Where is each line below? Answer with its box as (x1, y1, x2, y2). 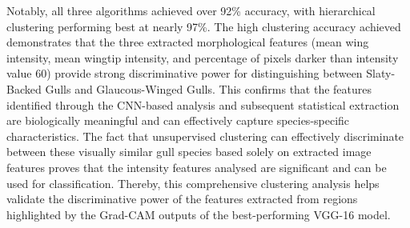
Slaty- (366, 65, 396, 82)
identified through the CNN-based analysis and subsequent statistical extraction (6, 96, 400, 113)
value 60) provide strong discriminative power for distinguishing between (6, 65, 363, 82)
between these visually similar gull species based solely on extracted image (6, 143, 372, 160)
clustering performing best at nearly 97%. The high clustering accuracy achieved (6, 18, 401, 34)
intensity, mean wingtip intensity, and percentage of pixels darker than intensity (6, 49, 399, 66)
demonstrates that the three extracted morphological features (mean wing (6, 34, 369, 50)
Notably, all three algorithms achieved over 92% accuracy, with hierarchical (6, 2, 376, 18)
